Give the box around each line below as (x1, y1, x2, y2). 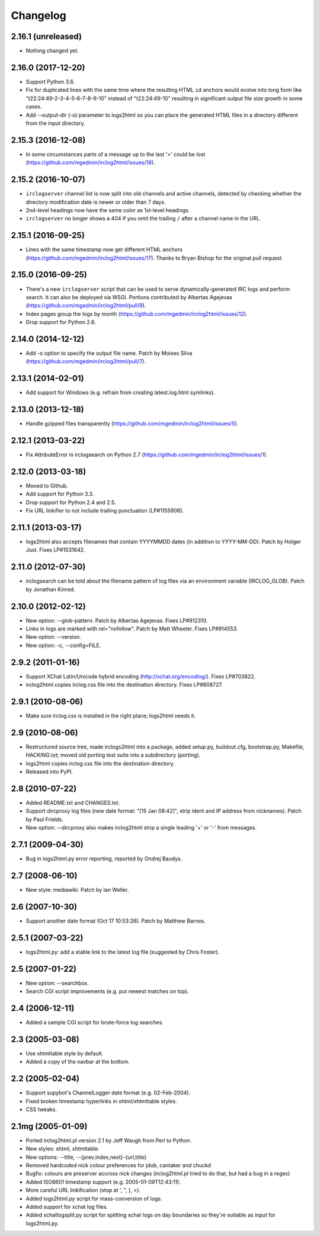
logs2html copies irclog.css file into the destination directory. (25, 760, 175, 767)
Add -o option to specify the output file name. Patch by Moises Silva (25, 350, 193, 357)
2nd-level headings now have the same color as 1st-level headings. (25, 206, 190, 213)
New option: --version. (25, 633, 81, 641)
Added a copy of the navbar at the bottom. (25, 1058, 130, 1065)
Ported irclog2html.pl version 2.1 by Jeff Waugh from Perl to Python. (25, 1136, 192, 1144)
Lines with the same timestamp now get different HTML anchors (25, 246, 183, 253)
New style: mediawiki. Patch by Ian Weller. (25, 886, 129, 893)
